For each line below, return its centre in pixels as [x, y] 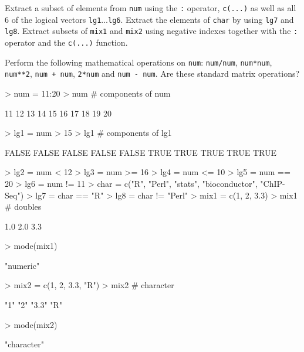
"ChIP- [273, 183]
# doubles [23, 206]
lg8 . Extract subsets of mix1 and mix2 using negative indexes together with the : [151, 31]
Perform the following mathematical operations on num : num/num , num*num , [139, 62]
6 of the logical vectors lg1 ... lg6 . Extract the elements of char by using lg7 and [149, 19]
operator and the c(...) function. [66, 42]
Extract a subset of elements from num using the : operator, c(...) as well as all [151, 8]
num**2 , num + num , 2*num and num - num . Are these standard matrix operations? [152, 74]
